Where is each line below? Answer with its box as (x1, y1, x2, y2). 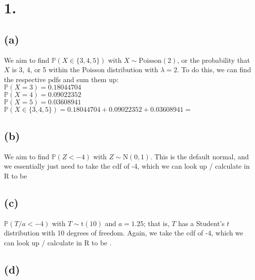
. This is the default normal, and (150, 151, 249, 161)
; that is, (143, 218, 170, 228)
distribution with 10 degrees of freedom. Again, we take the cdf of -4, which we (4, 228, 244, 238)
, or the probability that (177, 54, 250, 65)
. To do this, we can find (177, 64, 251, 75)
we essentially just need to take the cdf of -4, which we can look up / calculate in (4, 161, 250, 171)
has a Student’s (178, 218, 225, 228)
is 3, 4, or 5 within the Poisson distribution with (12, 64, 159, 75)
